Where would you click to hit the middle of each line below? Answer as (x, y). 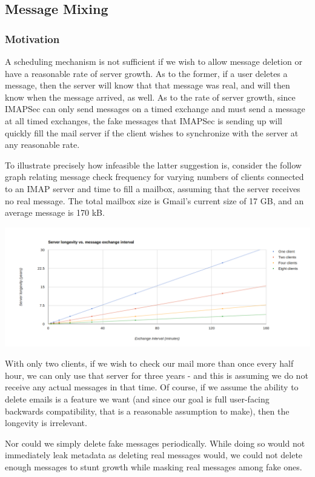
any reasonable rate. (42, 145)
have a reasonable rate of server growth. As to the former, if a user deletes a (146, 73)
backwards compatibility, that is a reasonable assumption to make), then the (147, 411)
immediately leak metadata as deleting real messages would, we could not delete (154, 455)
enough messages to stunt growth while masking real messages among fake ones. (154, 466)
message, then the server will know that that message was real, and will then (148, 85)
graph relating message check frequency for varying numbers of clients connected (154, 177)
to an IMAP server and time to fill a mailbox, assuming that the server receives (153, 188)
